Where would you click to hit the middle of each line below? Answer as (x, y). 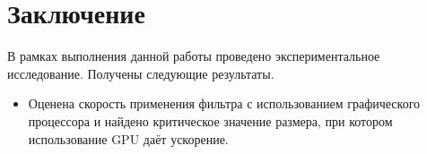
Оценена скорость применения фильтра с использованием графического (224, 103)
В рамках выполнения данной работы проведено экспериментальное (194, 56)
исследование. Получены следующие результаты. (141, 73)
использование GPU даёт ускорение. (128, 138)
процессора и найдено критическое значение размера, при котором (210, 120)
